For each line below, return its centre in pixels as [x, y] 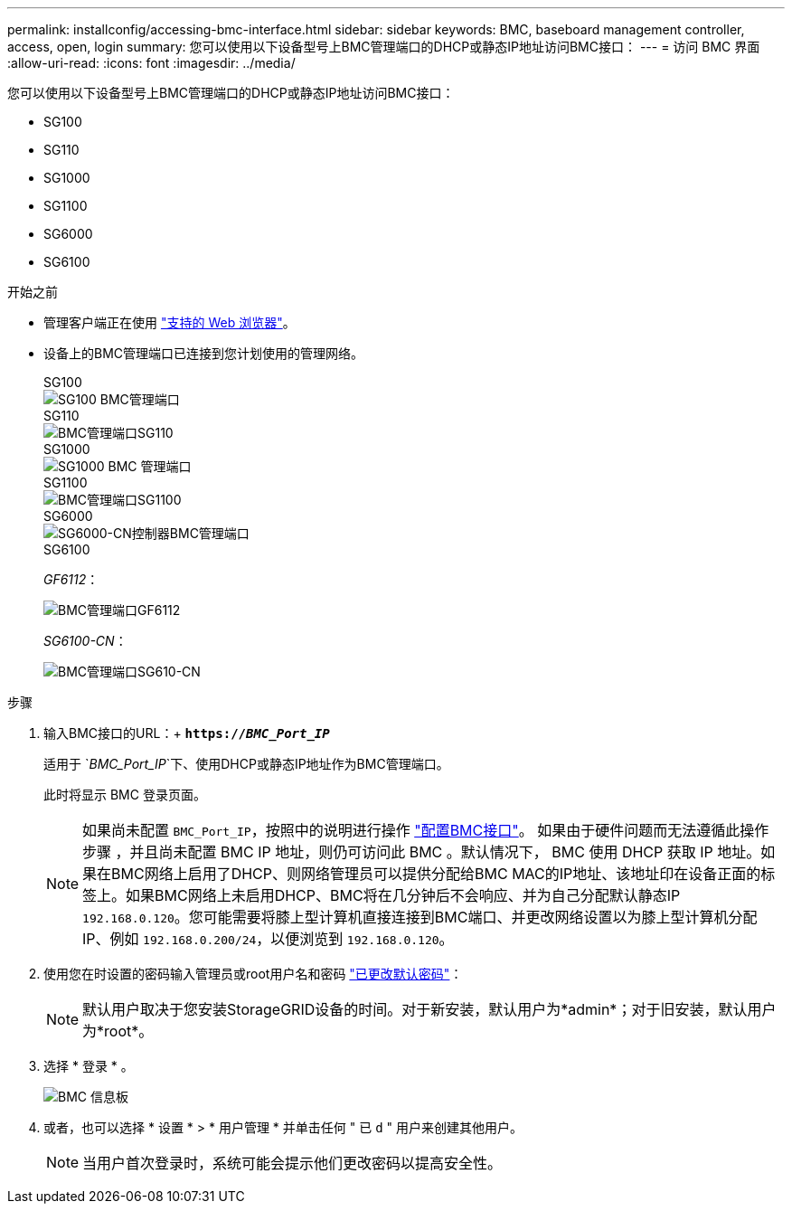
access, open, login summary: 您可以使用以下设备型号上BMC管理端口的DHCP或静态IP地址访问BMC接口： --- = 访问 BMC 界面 [384, 47]
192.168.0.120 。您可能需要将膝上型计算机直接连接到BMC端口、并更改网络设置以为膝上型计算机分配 [420, 917]
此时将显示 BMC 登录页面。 [125, 795]
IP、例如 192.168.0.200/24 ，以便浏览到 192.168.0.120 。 [268, 939]
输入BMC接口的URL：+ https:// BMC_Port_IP [187, 733]
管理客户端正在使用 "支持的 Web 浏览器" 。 [170, 322]
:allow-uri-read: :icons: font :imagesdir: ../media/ [151, 63]
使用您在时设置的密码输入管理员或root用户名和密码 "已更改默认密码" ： [253, 974]
